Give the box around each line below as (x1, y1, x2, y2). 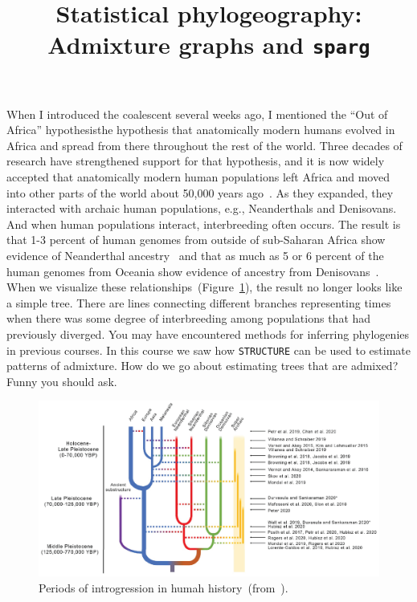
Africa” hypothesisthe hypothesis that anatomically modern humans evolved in (6, 121, 395, 138)
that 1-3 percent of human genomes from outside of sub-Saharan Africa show (6, 231, 386, 248)
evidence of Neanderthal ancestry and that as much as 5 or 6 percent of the (6, 247, 384, 264)
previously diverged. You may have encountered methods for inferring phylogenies (6, 326, 410, 342)
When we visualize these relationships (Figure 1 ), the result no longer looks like (6, 279, 403, 295)
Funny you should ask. (6, 372, 117, 389)
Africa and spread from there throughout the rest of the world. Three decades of (6, 136, 403, 153)
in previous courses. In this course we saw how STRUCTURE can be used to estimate (6, 341, 411, 358)
